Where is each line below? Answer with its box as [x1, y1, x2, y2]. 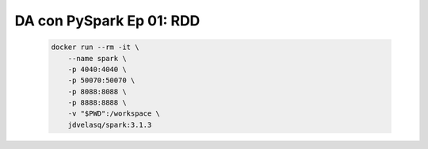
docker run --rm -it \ [51, 43, 139, 52]
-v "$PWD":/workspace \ [67, 109, 160, 118]
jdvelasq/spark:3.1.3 [67, 120, 152, 129]
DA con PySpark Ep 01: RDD [14, 12, 201, 29]
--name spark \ [67, 54, 127, 63]
